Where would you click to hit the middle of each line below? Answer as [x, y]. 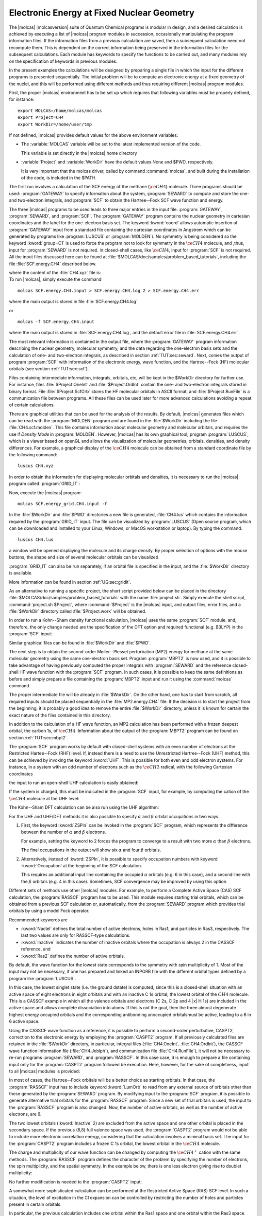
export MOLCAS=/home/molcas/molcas [60, 110]
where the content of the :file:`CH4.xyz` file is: [55, 273]
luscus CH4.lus [36, 539]
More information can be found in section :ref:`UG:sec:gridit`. [70, 582]
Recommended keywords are [38, 920]
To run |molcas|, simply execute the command [55, 279]
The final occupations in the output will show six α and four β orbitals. [91, 850]
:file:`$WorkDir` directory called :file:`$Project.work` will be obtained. [78, 611]
